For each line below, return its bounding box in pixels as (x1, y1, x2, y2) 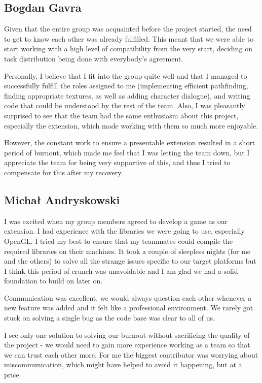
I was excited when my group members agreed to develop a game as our (4, 215, 228, 226)
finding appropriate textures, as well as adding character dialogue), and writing (4, 90, 250, 101)
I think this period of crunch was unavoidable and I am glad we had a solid (4, 265, 238, 276)
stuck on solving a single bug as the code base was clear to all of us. (4, 312, 215, 323)
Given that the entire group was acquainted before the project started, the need (4, 23, 252, 34)
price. (4, 369, 21, 380)
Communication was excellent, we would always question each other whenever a (4, 292, 252, 303)
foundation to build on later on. (4, 275, 103, 286)
